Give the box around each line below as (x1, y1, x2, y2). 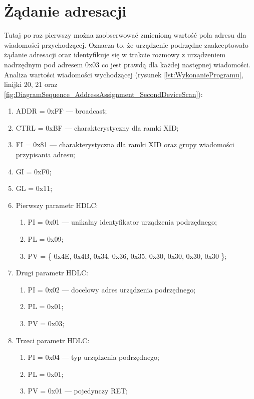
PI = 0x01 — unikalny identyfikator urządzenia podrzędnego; (28, 217, 217, 227)
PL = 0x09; (28, 234, 64, 244)
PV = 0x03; (28, 318, 65, 328)
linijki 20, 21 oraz (4, 79, 58, 89)
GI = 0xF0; (16, 166, 52, 176)
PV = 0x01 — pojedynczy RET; (28, 385, 128, 396)
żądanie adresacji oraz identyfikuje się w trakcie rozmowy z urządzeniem (4, 49, 226, 60)
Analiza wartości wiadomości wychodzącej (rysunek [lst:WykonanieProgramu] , (4, 69, 243, 79)
